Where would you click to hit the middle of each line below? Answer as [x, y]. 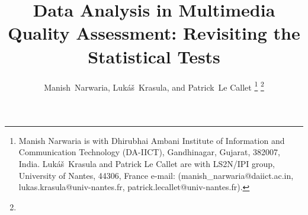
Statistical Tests [154, 56]
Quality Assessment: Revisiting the [154, 33]
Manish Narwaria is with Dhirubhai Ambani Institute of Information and [152, 140]
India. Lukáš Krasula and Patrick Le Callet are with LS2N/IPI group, [147, 163]
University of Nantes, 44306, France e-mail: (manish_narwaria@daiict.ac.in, [156, 175]
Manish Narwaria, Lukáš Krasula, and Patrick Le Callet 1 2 [154, 86]
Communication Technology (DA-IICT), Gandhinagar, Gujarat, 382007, [149, 152]
